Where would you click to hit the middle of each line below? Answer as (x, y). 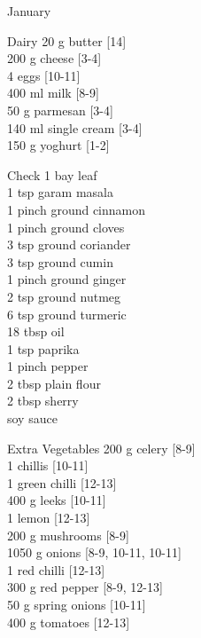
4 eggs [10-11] (44, 75)
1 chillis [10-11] (48, 465)
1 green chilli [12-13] (62, 482)
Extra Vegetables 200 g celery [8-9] (101, 448)
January (29, 11)
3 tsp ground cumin (60, 261)
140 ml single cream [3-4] (75, 127)
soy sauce (32, 418)
